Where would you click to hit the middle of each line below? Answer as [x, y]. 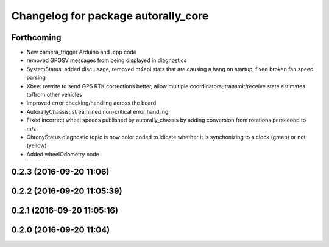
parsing [36, 78]
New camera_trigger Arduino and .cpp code [82, 52]
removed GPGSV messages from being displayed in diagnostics [107, 60]
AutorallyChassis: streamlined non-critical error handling [97, 111]
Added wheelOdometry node [63, 154]
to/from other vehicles [54, 95]
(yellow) [37, 145]
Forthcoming [36, 37]
